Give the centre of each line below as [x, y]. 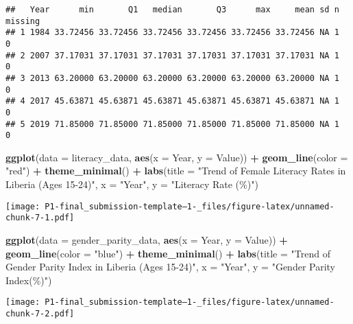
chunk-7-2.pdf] [40, 314]
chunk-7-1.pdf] [40, 218]
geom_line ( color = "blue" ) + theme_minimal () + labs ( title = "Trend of [168, 253]
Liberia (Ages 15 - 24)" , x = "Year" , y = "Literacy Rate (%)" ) [132, 184]
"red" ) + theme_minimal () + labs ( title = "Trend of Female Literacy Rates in [176, 171]
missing [23, 21]
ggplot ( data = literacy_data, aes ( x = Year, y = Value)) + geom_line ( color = [177, 157]
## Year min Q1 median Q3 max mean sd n [172, 10]
